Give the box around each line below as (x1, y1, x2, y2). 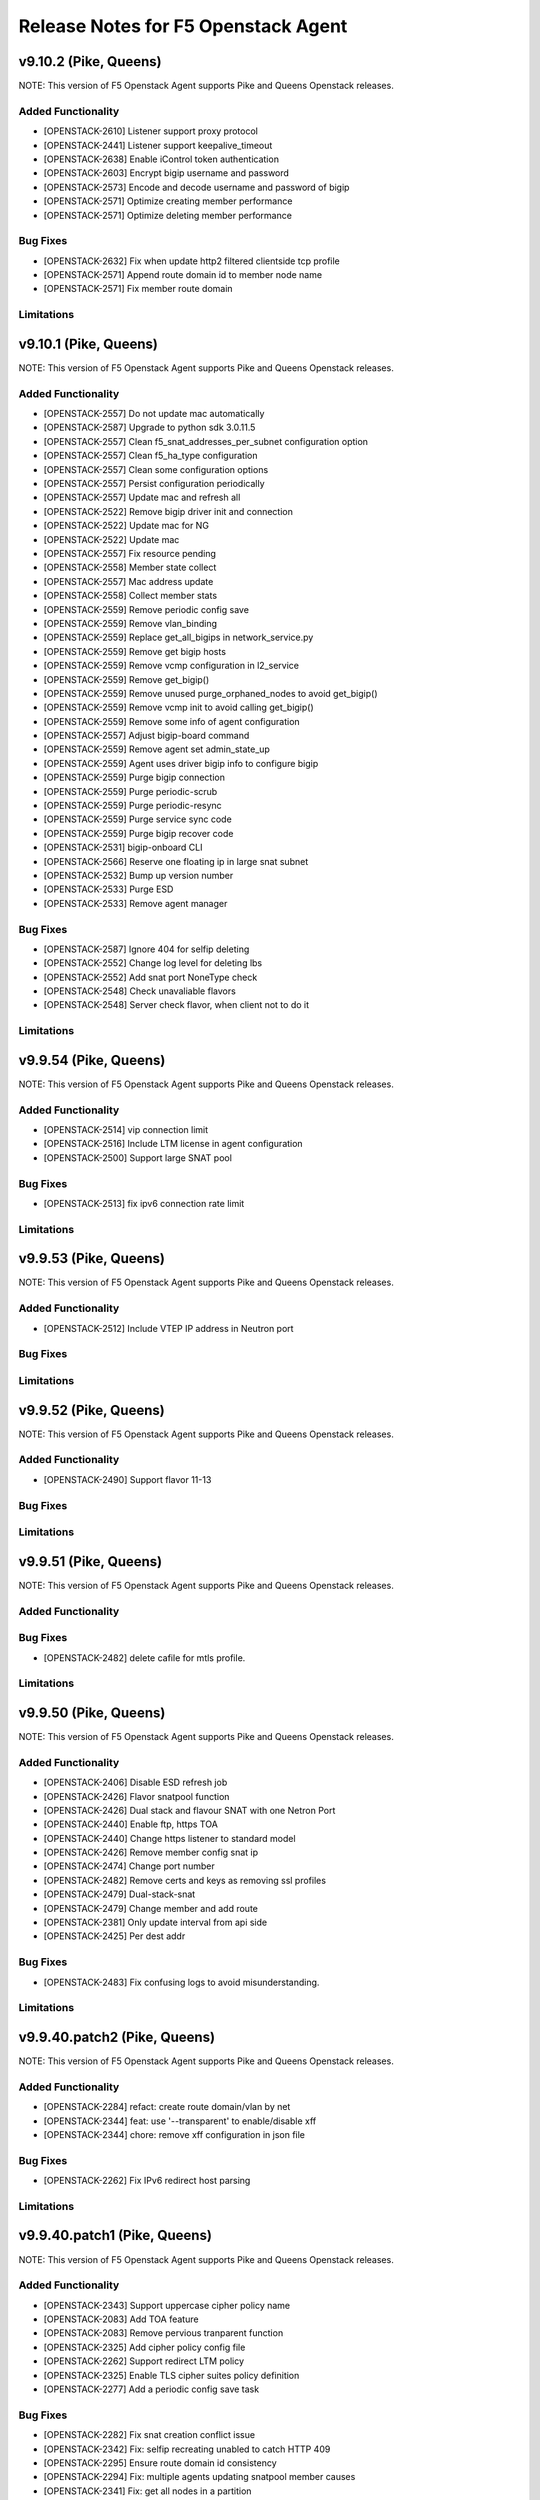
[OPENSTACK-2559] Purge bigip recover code (43, 827, 234, 839)
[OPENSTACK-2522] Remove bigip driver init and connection (43, 505, 294, 517)
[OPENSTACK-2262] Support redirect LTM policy (43, 2355, 245, 2367)
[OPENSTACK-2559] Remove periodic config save (43, 603, 250, 615)
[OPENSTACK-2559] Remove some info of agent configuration (43, 715, 300, 727)
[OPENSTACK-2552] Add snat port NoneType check (43, 971, 258, 983)
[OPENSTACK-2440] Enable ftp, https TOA (43, 1818, 219, 1830)
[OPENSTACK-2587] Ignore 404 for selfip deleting (43, 943, 250, 955)
